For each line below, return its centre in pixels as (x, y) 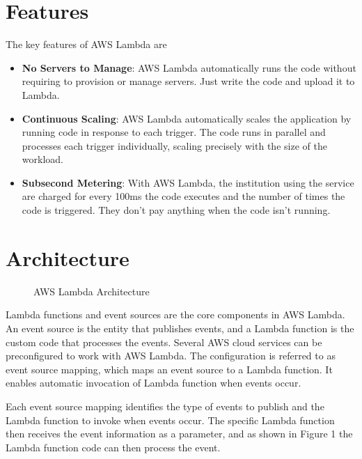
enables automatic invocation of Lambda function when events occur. (154, 383)
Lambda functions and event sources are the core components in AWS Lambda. (175, 314)
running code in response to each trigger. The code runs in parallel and (174, 132)
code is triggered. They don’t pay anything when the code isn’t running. (176, 210)
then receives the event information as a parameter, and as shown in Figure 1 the (179, 434)
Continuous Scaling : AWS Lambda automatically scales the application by (187, 118)
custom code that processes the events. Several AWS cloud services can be (164, 342)
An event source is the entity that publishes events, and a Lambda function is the (180, 328)
